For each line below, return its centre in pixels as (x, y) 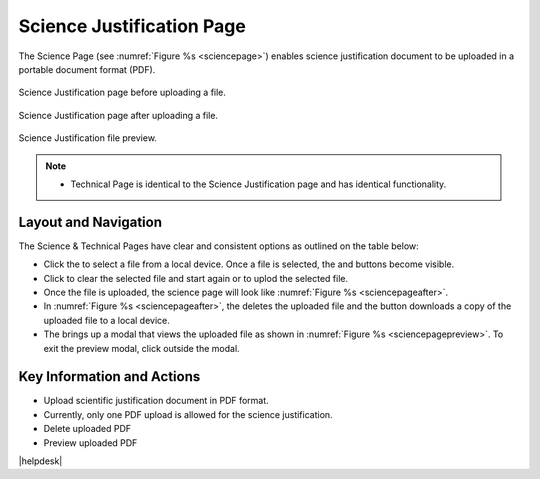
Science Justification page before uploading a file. (122, 92)
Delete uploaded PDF (87, 429)
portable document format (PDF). (87, 69)
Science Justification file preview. (87, 138)
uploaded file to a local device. (106, 320)
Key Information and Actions (109, 376)
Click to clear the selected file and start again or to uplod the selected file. (196, 278)
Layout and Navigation (90, 221)
